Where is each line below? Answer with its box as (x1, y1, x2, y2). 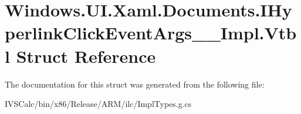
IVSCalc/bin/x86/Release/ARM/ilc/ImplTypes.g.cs (5, 98, 192, 110)
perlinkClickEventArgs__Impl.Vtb (5, 21, 297, 45)
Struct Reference (16, 43, 156, 68)
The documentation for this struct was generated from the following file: (5, 78, 265, 90)
